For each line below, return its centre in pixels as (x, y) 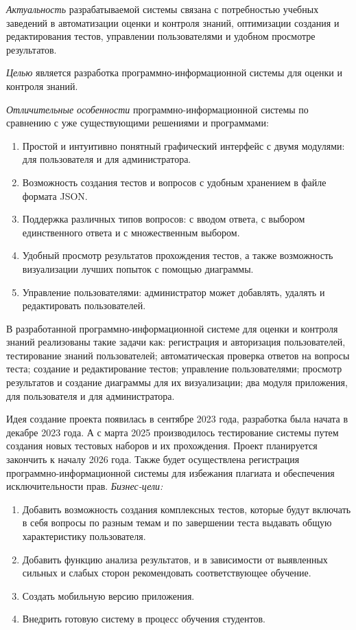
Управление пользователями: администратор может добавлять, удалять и (174, 292)
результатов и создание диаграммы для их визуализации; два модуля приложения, (177, 382)
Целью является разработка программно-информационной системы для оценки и (174, 72)
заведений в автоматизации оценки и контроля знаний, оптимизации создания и (173, 22)
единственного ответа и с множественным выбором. (131, 232)
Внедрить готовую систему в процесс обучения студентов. (144, 619)
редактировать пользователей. (84, 305)
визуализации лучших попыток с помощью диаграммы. (138, 268)
